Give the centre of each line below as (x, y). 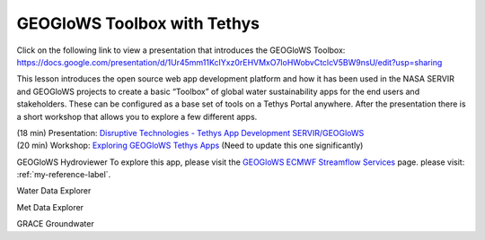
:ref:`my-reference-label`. (64, 175)
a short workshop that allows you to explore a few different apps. (137, 116)
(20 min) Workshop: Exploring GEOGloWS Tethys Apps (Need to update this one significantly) (190, 146)
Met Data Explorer (50, 207)
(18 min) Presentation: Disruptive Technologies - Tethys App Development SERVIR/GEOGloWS (190, 133)
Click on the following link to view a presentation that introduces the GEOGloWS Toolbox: (181, 50)
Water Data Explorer (54, 191)
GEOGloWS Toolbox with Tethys (138, 23)
